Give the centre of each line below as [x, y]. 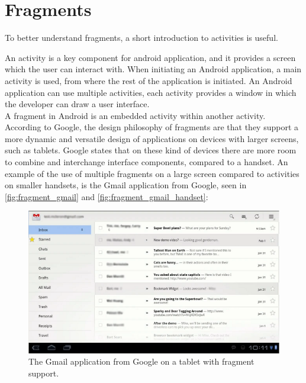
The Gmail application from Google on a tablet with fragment [141, 361]
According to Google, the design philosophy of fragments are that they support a [152, 127]
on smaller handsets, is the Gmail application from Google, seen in [126, 185]
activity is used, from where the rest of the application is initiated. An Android [149, 80]
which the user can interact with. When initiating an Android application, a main [153, 69]
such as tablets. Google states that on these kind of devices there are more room [151, 150]
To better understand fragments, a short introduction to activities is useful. [141, 38]
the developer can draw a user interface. [77, 104]
